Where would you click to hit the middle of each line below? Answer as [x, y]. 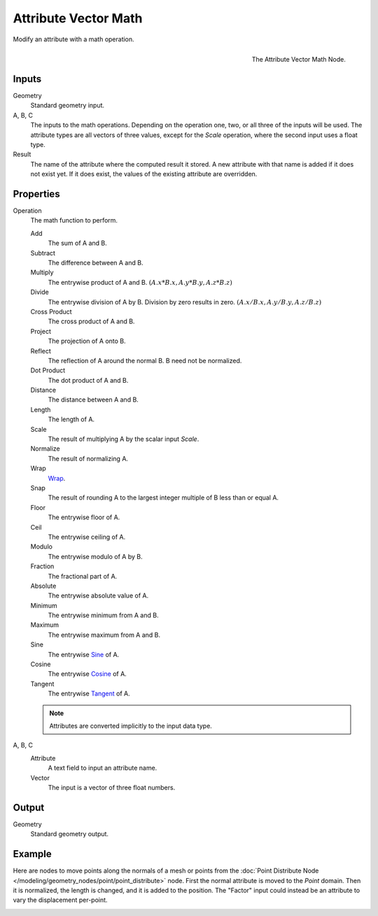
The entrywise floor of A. [84, 517]
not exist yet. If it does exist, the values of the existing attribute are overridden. [144, 174]
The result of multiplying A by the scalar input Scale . [124, 439]
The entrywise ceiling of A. [87, 537]
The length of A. [71, 419]
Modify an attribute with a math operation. [73, 39]
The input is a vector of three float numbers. [112, 787]
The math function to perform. [74, 220]
